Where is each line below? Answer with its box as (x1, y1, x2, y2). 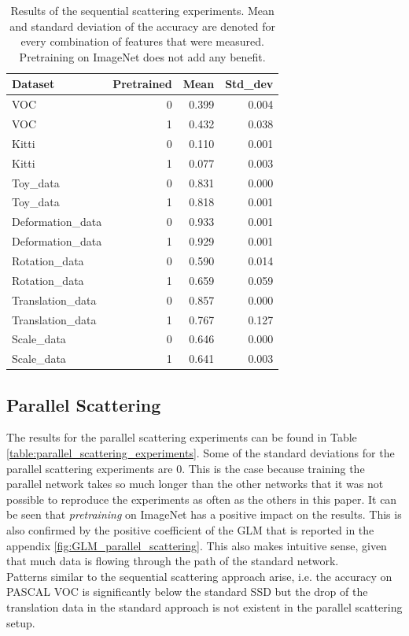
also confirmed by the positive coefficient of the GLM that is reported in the (6, 522, 374, 538)
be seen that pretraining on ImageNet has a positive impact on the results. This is (6, 506, 402, 523)
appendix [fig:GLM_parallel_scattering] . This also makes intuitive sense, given (6, 537, 387, 553)
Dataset (12, 76, 55, 92)
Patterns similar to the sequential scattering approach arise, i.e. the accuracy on (6, 568, 392, 584)
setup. (6, 614, 35, 630)
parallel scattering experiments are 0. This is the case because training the (6, 460, 365, 476)
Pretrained (112, 76, 172, 92)
